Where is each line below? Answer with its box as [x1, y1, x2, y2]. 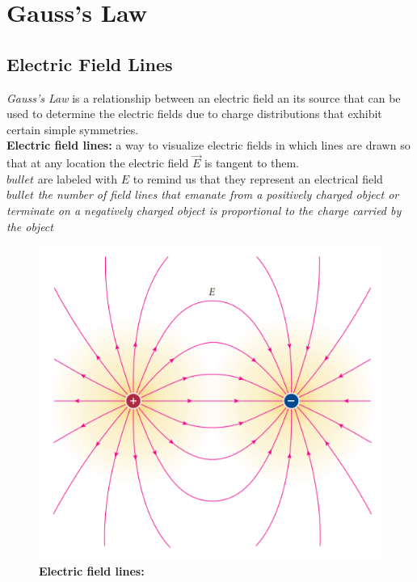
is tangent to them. [204, 154, 300, 171]
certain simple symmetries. [6, 120, 139, 137]
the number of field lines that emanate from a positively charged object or [37, 186, 399, 203]
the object [6, 217, 53, 234]
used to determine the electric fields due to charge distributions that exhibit [6, 105, 382, 122]
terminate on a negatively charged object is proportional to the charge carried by [6, 201, 402, 218]
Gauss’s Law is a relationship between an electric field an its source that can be [6, 89, 401, 106]
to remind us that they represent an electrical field [133, 170, 383, 187]
